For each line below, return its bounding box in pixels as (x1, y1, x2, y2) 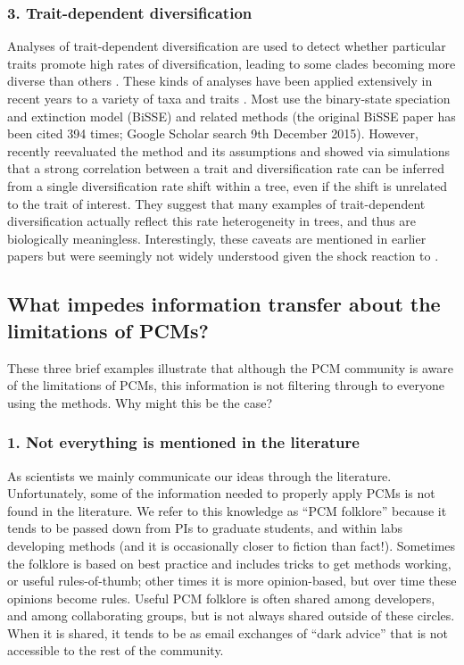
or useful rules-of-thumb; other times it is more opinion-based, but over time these (7, 571, 457, 590)
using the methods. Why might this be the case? (7, 393, 273, 411)
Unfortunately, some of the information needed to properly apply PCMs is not (7, 484, 435, 503)
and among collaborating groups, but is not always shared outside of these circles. (7, 606, 455, 625)
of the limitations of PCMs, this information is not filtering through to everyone (7, 376, 444, 395)
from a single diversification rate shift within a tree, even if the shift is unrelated (7, 176, 447, 195)
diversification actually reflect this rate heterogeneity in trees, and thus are (7, 212, 416, 230)
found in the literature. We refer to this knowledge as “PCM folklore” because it (7, 501, 447, 520)
